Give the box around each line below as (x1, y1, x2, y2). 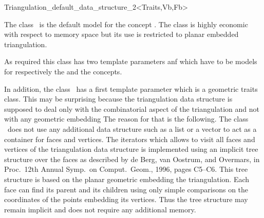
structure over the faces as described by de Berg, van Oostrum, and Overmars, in (4, 153, 260, 164)
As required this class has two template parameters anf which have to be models (4, 56, 257, 67)
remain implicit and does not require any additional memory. (4, 204, 196, 214)
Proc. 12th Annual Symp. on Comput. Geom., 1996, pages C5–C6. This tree (4, 164, 248, 174)
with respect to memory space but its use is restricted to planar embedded (4, 29, 239, 39)
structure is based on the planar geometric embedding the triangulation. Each (4, 173, 250, 184)
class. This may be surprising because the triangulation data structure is (4, 93, 233, 104)
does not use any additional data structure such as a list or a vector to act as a (7, 123, 257, 134)
